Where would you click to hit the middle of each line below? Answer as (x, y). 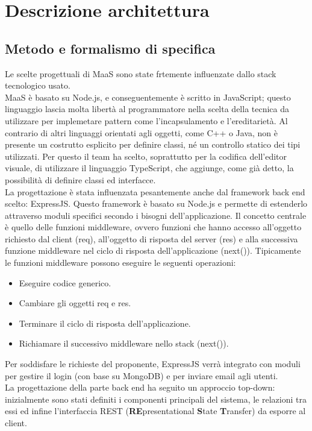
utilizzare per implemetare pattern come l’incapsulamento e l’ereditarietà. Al (146, 120)
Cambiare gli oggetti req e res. (75, 303)
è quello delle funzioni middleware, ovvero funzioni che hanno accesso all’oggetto (153, 227)
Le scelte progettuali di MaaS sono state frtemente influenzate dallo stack (141, 73)
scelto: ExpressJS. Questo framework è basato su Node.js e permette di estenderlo (156, 203)
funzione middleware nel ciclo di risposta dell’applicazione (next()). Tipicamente (153, 250)
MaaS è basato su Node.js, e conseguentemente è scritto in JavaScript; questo (148, 97)
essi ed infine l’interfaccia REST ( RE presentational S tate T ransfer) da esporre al (155, 411)
